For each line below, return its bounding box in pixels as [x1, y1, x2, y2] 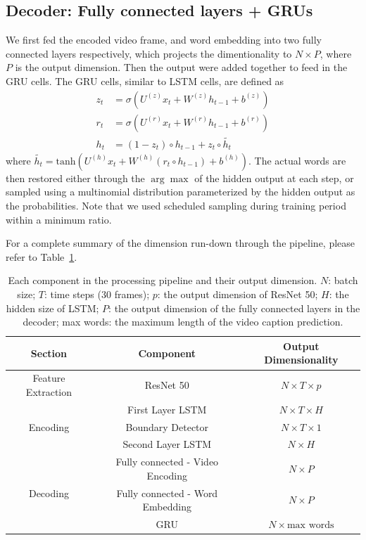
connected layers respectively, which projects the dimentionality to [6, 46, 292, 60]
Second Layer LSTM [122, 437, 212, 451]
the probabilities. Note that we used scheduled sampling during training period [6, 198, 346, 213]
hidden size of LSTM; [6, 300, 99, 315]
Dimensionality [264, 352, 339, 367]
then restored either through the [6, 170, 145, 185]
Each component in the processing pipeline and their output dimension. [8, 273, 317, 288]
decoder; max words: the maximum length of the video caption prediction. [23, 314, 343, 329]
